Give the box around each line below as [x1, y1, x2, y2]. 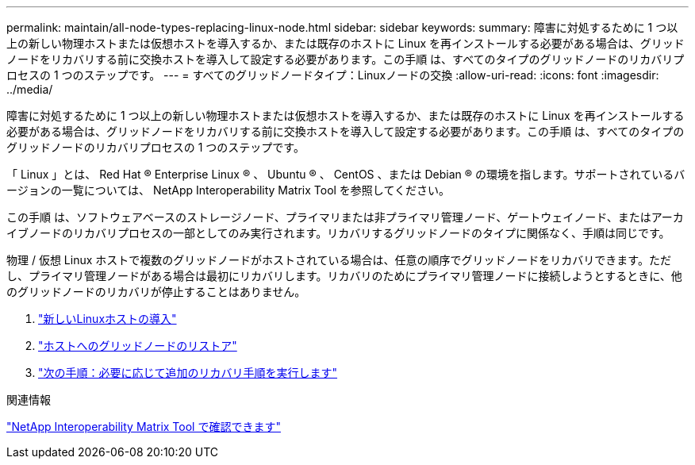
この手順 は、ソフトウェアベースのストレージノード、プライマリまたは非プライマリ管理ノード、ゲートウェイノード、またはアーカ [6, 210, 684, 224]
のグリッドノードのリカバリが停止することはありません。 [6, 285, 306, 298]
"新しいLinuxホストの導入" [38, 312, 177, 325]
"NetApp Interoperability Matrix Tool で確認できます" [6, 420, 281, 433]
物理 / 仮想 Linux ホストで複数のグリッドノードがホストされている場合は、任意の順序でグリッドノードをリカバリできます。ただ [6, 253, 671, 267]
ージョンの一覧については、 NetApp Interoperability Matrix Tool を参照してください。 [6, 183, 451, 197]
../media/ [6, 83, 53, 96]
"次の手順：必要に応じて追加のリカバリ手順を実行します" [38, 366, 338, 379]
